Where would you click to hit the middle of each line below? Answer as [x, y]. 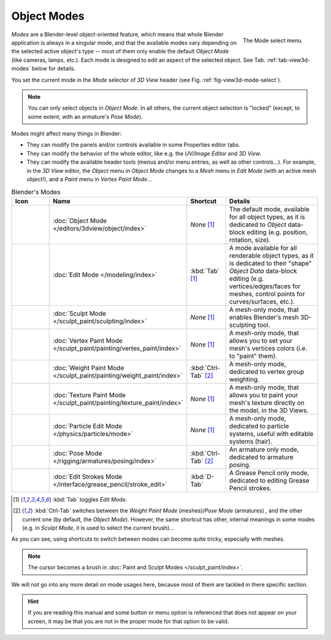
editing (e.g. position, [277, 232]
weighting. [244, 379]
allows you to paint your [264, 395]
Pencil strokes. [250, 488]
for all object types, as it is [267, 216]
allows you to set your [261, 340]
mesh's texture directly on [267, 403]
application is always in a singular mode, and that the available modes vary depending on [124, 42]
